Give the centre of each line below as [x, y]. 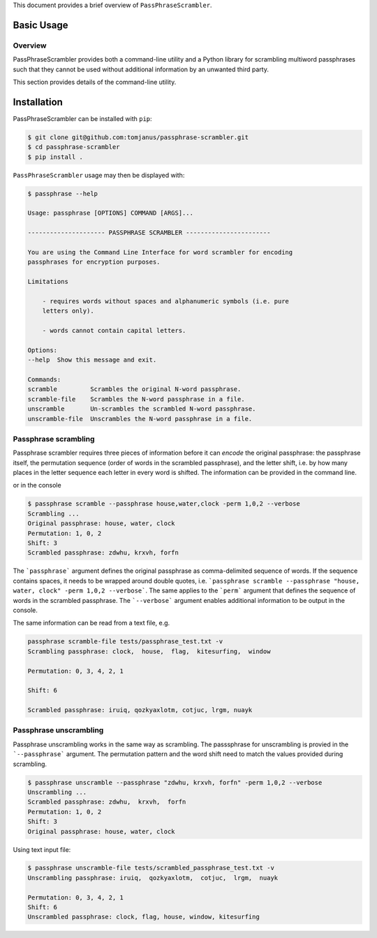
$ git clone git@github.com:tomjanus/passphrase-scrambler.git [138, 137]
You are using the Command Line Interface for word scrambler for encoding [160, 252]
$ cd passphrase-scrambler [74, 147]
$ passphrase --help [62, 193]
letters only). [68, 311]
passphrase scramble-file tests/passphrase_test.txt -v [125, 641]
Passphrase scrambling [54, 439]
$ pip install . [56, 157]
